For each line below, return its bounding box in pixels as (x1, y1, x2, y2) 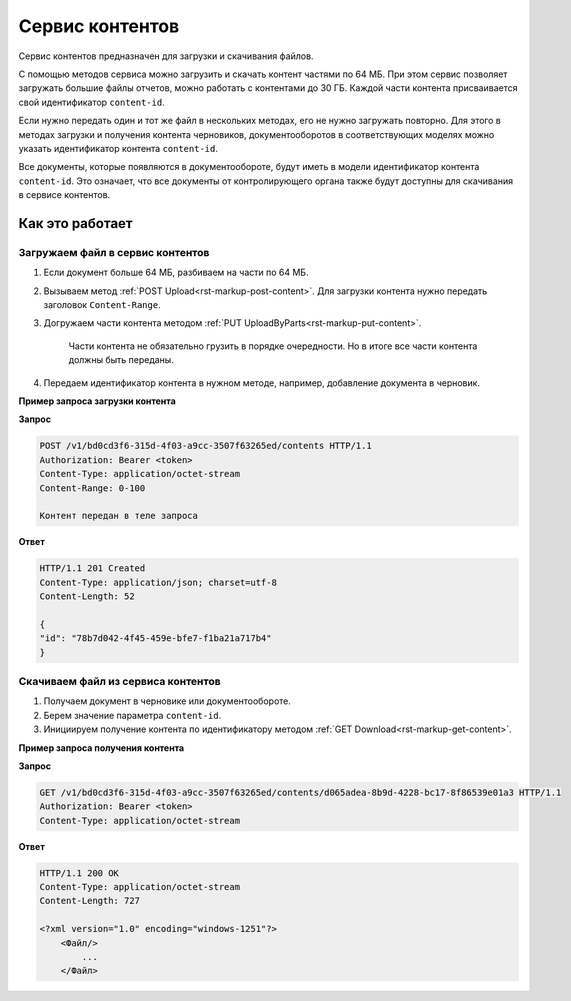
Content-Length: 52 (39, 591, 135, 602)
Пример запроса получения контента (18, 741, 185, 754)
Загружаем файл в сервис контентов (18, 245, 210, 259)
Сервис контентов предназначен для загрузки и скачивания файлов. (18, 50, 314, 62)
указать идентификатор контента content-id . (18, 142, 219, 154)
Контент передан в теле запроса (39, 510, 199, 522)
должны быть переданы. (68, 354, 174, 366)
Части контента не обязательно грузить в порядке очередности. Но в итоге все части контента (68, 340, 478, 352)
